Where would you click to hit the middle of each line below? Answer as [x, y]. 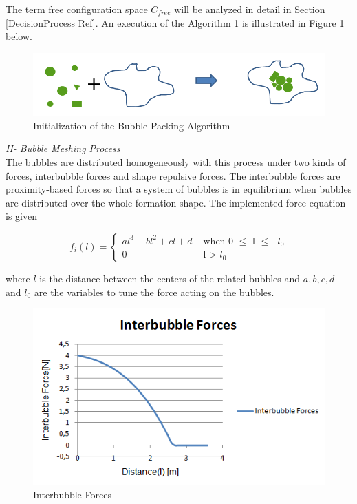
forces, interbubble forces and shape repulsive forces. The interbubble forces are [173, 175]
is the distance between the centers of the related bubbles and [170, 279]
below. [19, 36]
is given [21, 216]
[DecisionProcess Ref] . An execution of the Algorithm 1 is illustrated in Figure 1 [175, 22]
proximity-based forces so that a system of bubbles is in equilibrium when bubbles [179, 189]
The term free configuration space [77, 9]
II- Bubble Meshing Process [63, 148]
